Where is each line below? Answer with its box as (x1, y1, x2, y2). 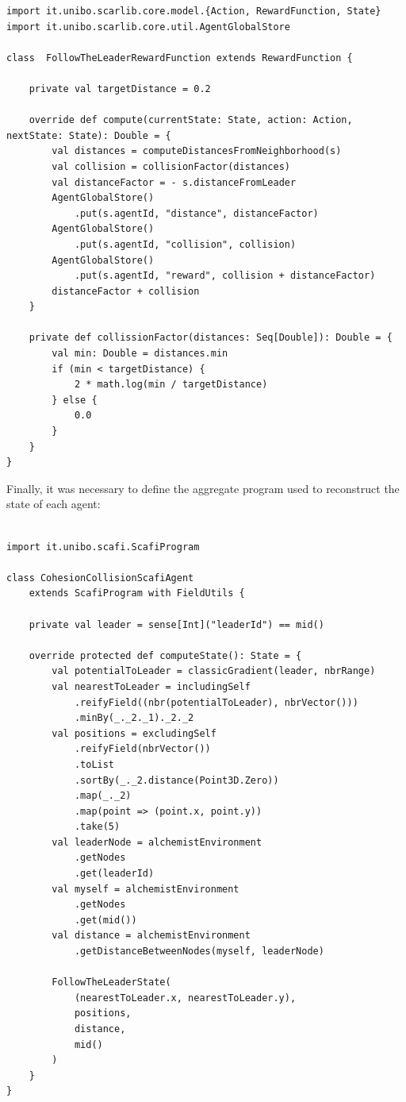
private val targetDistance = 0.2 (29, 83, 211, 94)
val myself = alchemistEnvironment (52, 883, 239, 895)
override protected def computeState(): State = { (29, 649, 302, 661)
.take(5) (74, 821, 121, 833)
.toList (74, 758, 115, 770)
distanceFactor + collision (52, 285, 200, 297)
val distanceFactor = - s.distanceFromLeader (52, 176, 297, 188)
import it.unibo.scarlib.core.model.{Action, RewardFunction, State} (6, 6, 381, 17)
